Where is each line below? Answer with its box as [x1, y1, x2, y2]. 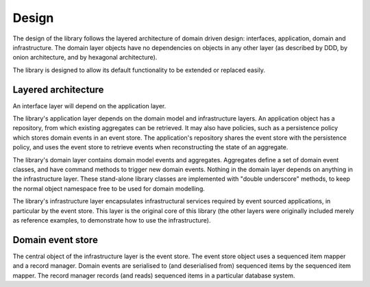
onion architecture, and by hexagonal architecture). [12, 53, 158, 62]
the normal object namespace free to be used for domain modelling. [12, 184, 206, 192]
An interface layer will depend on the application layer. [12, 101, 166, 110]
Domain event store [12, 234, 99, 246]
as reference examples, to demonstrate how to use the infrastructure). [12, 216, 211, 224]
